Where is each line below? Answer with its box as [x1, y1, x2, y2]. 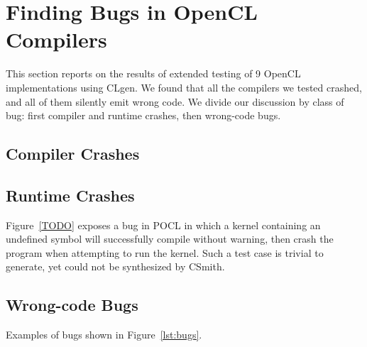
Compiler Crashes [6, 143, 140, 165]
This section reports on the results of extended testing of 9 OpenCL [6, 66, 301, 81]
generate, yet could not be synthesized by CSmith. [6, 259, 225, 274]
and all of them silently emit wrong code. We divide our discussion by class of [6, 94, 344, 109]
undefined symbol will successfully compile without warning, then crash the [6, 231, 334, 246]
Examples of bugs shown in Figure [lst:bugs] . [6, 327, 202, 342]
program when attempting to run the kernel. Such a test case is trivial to [6, 245, 324, 260]
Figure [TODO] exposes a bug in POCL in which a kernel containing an [6, 217, 321, 232]
